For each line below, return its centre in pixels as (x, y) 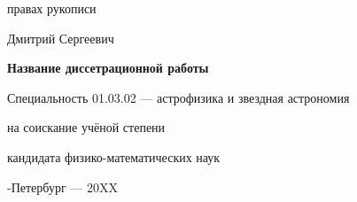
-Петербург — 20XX (62, 186)
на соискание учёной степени (86, 127)
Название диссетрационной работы (108, 68)
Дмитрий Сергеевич (61, 38)
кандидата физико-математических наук (114, 156)
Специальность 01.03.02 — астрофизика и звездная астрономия (178, 97)
